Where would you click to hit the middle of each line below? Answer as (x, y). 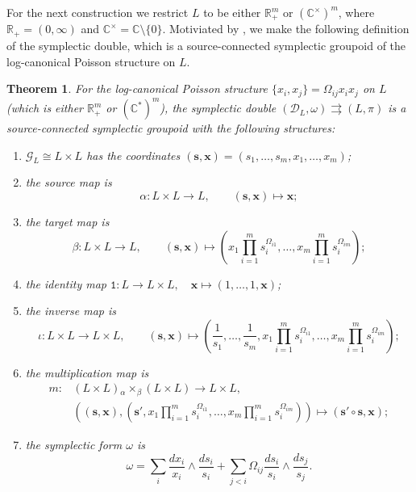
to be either (232, 12)
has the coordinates (133, 155)
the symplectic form (74, 444)
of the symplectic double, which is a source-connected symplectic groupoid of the (206, 45)
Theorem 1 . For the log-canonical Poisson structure (137, 88)
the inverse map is (71, 311)
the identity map (66, 283)
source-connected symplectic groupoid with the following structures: (171, 128)
